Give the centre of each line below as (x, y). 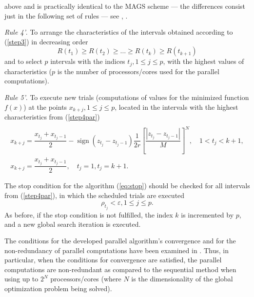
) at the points (45, 107)
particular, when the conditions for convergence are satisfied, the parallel (113, 260)
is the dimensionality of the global (182, 279)
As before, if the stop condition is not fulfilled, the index (89, 214)
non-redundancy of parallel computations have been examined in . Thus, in (117, 250)
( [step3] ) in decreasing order (46, 41)
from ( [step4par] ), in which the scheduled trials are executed (95, 195)
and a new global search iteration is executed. (73, 224)
